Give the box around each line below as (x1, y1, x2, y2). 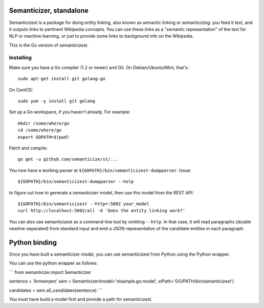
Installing (9, 54, 32, 61)
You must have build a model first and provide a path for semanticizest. (9, 296, 153, 302)
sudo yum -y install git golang (18, 98, 95, 104)
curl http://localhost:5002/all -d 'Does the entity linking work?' (18, 208, 185, 213)
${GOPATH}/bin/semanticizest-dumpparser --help (18, 179, 134, 185)
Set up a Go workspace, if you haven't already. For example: (9, 109, 131, 115)
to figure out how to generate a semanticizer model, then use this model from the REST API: (9, 190, 194, 195)
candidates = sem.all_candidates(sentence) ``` (9, 287, 102, 293)
